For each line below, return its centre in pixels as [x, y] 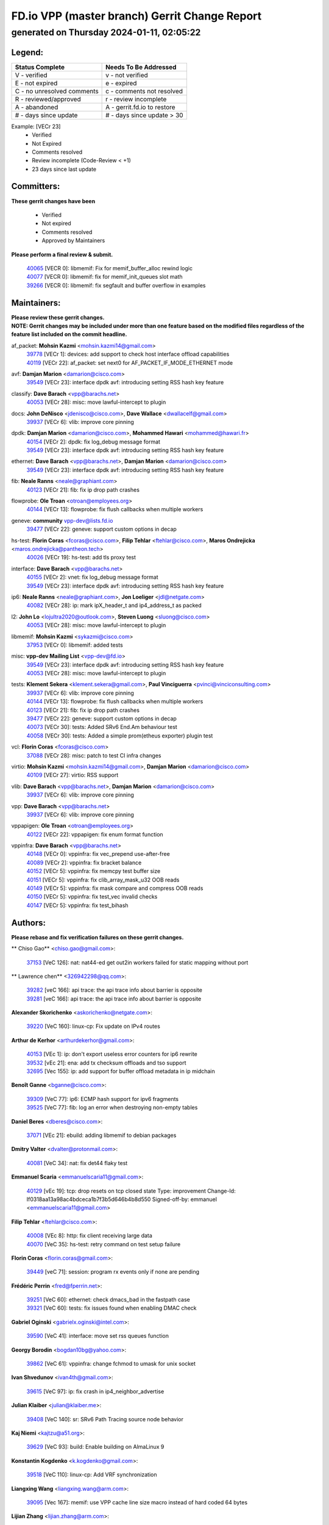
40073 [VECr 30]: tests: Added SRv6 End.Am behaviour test [102, 727]
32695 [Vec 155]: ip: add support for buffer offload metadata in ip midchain [121, 1071]
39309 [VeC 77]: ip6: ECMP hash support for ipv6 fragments [103, 1099]
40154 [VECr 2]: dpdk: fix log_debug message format [94, 442]
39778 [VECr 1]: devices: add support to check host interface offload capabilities [128, 354]
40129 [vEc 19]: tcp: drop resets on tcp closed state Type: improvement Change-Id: [131, 1191]
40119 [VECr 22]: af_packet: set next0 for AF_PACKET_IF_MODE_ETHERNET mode [130, 362]
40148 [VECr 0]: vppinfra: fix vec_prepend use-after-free [98, 854]
